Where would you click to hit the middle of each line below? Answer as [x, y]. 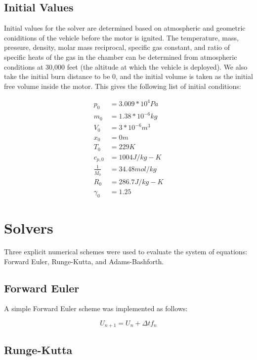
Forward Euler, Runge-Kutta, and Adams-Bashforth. [84, 261]
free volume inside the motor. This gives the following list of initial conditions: [123, 86]
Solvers [29, 227]
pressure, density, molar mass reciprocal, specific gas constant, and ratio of [117, 47]
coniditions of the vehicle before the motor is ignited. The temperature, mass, [121, 37]
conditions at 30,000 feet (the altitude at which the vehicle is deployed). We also [126, 66]
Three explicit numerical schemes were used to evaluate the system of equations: [126, 251]
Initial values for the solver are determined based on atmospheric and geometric [125, 28]
